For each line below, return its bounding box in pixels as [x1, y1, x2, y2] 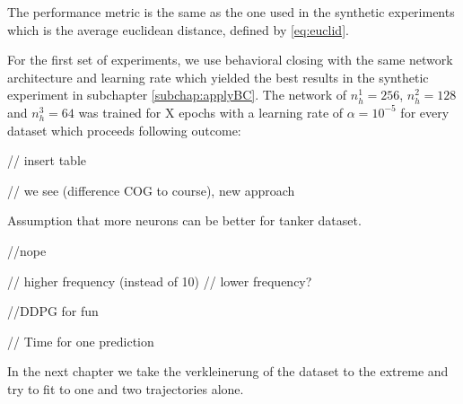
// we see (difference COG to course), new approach [7, 180, 295, 199]
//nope [7, 241, 47, 259]
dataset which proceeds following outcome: [7, 120, 241, 139]
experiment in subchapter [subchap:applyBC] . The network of [7, 85, 347, 104]
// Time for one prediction [7, 331, 154, 350]
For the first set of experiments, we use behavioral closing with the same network [7, 50, 453, 69]
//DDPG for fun [7, 302, 99, 321]
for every [400, 102, 450, 121]
